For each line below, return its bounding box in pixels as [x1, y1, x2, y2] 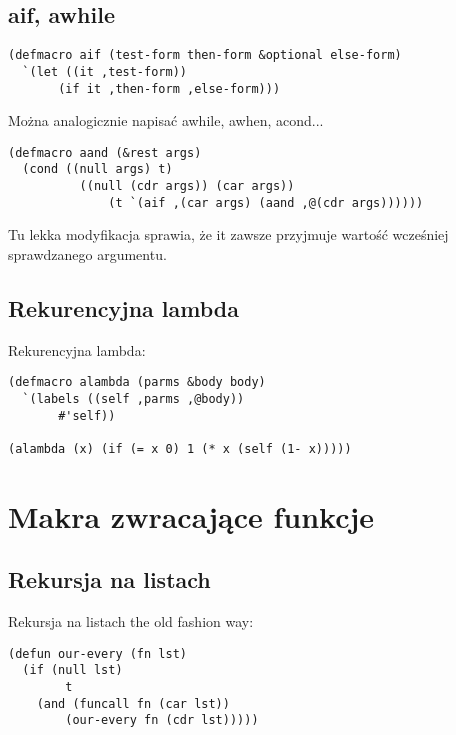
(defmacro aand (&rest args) [8, 145, 202, 160]
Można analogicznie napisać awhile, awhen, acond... [8, 110, 324, 131]
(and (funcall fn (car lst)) [36, 696, 230, 711]
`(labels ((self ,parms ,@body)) [22, 392, 245, 407]
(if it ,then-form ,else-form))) [58, 81, 281, 96]
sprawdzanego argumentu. [8, 243, 167, 264]
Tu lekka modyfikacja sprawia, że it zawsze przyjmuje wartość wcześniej [8, 224, 449, 245]
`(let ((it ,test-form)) [22, 64, 187, 79]
